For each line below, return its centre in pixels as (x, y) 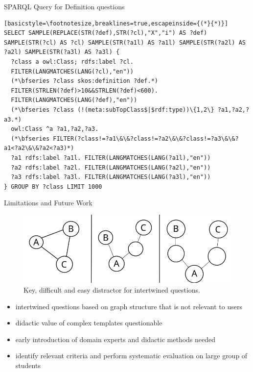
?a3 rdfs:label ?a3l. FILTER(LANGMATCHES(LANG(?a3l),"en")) (111, 177)
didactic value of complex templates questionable (89, 323)
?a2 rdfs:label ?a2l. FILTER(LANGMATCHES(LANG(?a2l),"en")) (111, 167)
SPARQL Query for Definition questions (64, 6)
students (28, 365)
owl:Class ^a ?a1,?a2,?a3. (55, 129)
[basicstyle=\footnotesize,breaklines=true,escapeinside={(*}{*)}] (116, 23)
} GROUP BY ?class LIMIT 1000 (53, 186)
